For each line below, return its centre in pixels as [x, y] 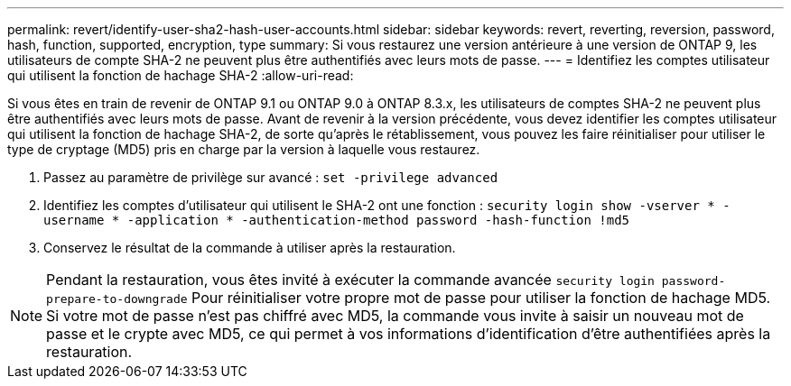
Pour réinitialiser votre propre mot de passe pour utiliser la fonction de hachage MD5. [481, 298]
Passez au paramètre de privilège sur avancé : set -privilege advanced [271, 177]
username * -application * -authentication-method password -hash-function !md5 [337, 220]
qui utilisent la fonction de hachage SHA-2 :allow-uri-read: [181, 75]
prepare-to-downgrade [117, 299]
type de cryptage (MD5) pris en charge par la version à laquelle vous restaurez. [244, 149]
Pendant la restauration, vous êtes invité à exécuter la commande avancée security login [350, 280]
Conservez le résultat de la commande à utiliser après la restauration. [250, 248]
